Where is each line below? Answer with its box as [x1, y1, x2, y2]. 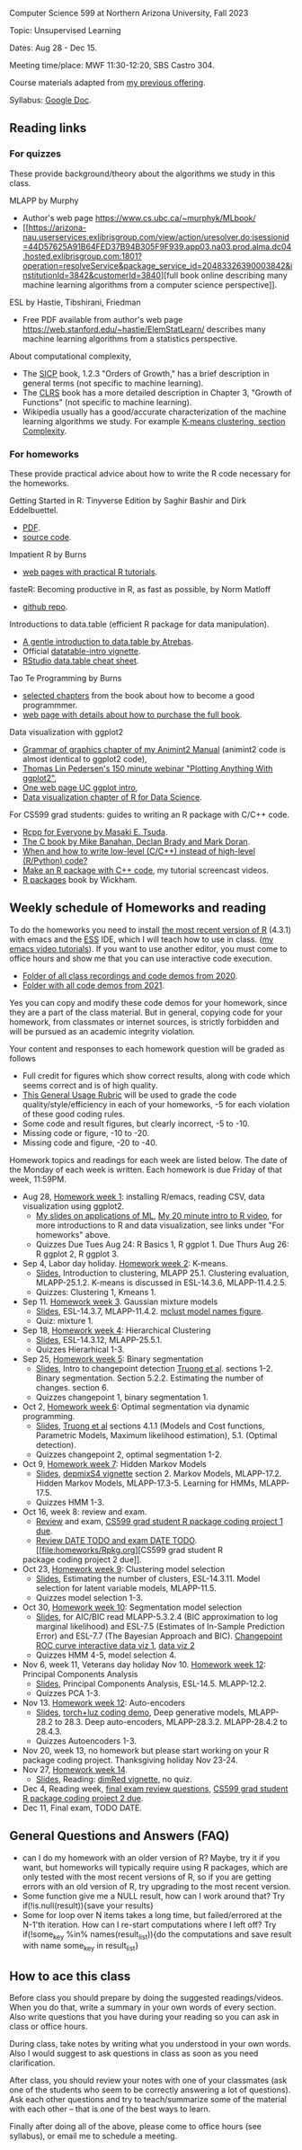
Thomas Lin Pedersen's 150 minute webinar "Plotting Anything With [22, 763, 273, 774]
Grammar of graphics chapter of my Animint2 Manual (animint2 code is [22, 743, 286, 754]
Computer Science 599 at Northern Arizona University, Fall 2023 [9, 8, 249, 18]
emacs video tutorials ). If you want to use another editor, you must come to [9, 943, 288, 954]
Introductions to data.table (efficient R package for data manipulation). [9, 618, 270, 629]
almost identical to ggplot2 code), [22, 753, 147, 764]
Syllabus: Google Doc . [9, 94, 92, 105]
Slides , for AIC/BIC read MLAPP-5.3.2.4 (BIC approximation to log [35, 1611, 279, 1621]
